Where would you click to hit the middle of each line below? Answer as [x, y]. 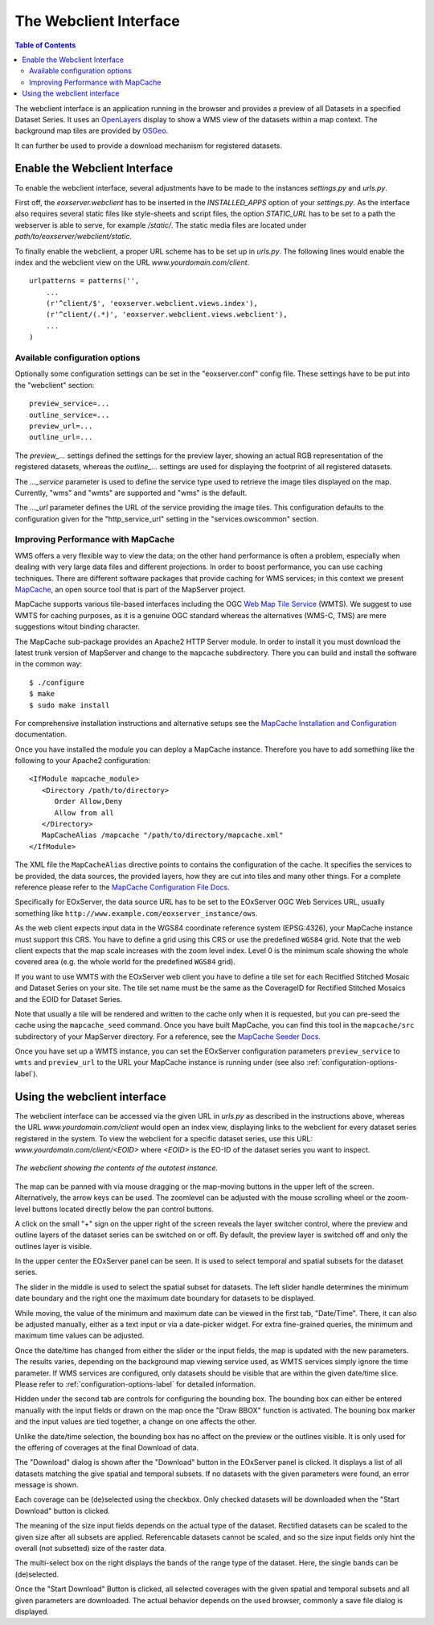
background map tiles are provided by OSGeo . [92, 131]
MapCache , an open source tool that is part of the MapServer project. [130, 590]
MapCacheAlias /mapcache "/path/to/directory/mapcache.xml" [162, 835]
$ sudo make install [70, 705]
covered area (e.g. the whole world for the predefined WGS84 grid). [125, 962]
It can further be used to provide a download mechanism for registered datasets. [149, 146]
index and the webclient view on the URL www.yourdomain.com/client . [132, 262]
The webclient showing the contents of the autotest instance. [117, 1168]
